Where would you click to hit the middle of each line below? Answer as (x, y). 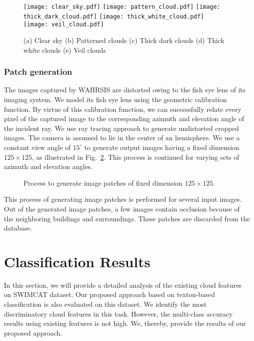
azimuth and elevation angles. (48, 166)
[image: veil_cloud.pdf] (64, 25)
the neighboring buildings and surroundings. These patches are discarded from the (127, 218)
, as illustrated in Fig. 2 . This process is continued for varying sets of (136, 157)
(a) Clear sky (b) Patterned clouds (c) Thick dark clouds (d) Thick (124, 40)
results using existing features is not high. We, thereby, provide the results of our (125, 323)
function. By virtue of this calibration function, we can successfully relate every (123, 109)
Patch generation (38, 72)
